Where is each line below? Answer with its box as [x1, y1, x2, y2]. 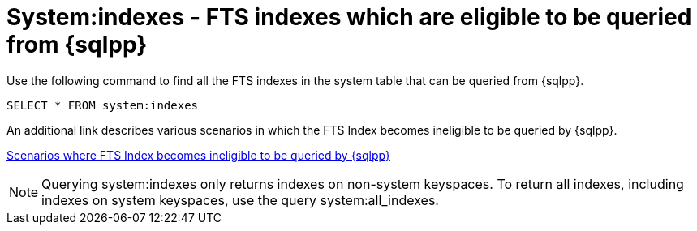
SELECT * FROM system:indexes [6, 98, 199, 112]
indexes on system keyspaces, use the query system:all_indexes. [41, 191, 439, 208]
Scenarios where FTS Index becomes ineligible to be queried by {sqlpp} [6, 148, 390, 162]
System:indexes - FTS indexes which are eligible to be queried [6, 3, 692, 31]
